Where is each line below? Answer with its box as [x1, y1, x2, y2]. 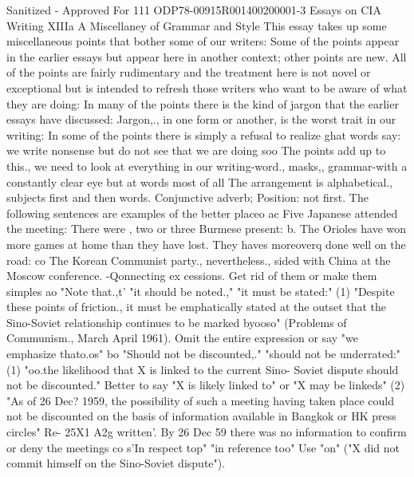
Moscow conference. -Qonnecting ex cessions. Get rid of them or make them [6, 267, 377, 284]
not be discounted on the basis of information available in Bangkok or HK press [6, 408, 396, 424]
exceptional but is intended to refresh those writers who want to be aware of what [6, 79, 408, 96]
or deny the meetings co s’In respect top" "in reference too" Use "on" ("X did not [6, 439, 400, 455]
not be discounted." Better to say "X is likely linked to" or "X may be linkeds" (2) [6, 376, 405, 393]
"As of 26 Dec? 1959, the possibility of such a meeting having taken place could [6, 392, 394, 408]
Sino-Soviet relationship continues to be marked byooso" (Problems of [6, 313, 347, 330]
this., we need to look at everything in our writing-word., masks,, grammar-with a [6, 157, 408, 174]
